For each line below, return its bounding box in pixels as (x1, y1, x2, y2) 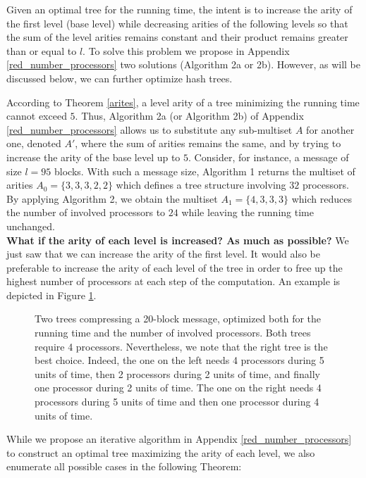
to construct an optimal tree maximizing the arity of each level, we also (6, 445, 315, 460)
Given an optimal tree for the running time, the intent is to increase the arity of (6, 2, 353, 16)
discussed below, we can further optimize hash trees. (6, 70, 233, 85)
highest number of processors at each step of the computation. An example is (6, 274, 341, 289)
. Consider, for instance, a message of (188, 149, 349, 164)
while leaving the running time (181, 205, 314, 220)
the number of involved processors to (6, 205, 166, 220)
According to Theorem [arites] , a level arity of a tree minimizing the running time (6, 94, 360, 109)
